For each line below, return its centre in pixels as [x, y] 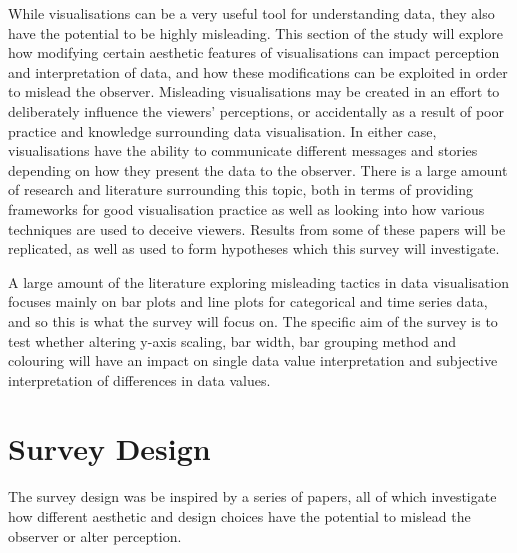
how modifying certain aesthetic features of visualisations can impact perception [254, 52]
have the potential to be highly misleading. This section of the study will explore [256, 32]
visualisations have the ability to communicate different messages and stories [243, 150]
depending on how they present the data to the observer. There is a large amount [258, 169]
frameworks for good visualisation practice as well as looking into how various [246, 208]
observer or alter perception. [95, 535]
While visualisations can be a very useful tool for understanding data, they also [251, 13]
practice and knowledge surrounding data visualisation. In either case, [222, 130]
